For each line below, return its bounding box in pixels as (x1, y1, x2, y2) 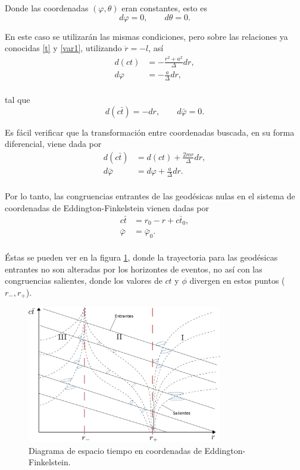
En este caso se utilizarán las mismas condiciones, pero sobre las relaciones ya (5, 30, 288, 42)
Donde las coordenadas (5, 2, 89, 14)
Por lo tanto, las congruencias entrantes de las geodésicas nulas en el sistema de (5, 190, 295, 202)
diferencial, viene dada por (5, 137, 102, 150)
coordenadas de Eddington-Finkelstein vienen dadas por (5, 201, 209, 214)
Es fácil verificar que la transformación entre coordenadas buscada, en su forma (5, 126, 295, 138)
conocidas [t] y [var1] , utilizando (5, 42, 122, 54)
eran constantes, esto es (121, 2, 207, 14)
